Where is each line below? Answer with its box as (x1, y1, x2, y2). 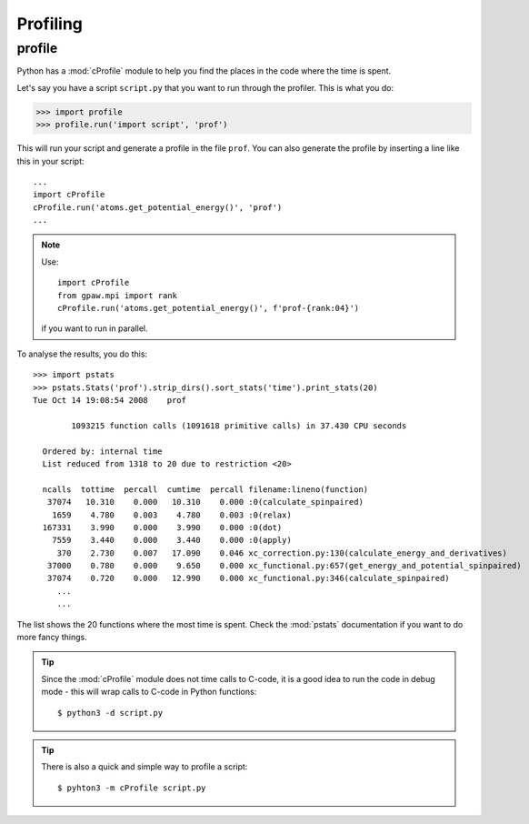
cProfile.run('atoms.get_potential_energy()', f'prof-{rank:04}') (57, 303, 360, 314)
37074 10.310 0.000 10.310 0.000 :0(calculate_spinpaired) (46, 497, 364, 507)
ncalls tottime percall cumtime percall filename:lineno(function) (42, 484, 369, 495)
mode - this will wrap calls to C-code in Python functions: (41, 687, 257, 698)
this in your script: (16, 156, 85, 166)
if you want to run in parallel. (41, 323, 149, 334)
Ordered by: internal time (42, 446, 163, 457)
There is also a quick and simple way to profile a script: (41, 761, 248, 772)
